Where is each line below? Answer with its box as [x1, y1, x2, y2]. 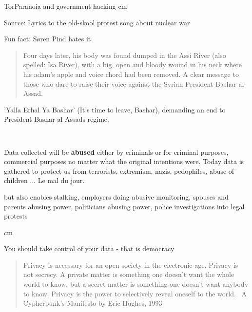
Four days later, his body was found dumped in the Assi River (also [23, 50, 226, 60]
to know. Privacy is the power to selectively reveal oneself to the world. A [23, 288, 247, 298]
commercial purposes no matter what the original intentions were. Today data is [4, 156, 244, 166]
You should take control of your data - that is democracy [4, 243, 174, 254]
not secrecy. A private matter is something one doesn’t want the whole [23, 269, 234, 279]
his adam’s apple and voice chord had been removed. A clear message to [23, 69, 239, 79]
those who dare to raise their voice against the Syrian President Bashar [23, 78, 236, 89]
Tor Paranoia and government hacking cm [4, 1, 127, 11]
